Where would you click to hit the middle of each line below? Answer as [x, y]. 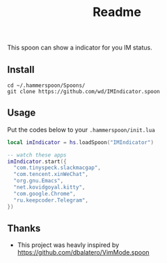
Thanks [24, 228]
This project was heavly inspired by [68, 245]
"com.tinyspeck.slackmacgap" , [57, 168]
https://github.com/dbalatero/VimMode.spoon [83, 253]
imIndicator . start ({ [37, 161]
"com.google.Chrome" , [45, 193]
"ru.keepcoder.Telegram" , [51, 200]
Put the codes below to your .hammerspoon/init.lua [81, 129]
